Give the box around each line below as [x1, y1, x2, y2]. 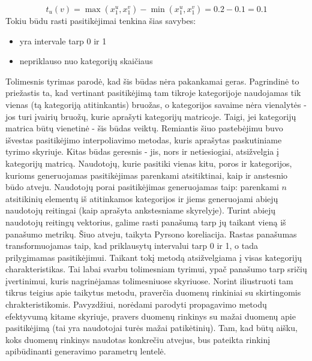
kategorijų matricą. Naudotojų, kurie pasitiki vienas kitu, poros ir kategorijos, [5, 157, 292, 169]
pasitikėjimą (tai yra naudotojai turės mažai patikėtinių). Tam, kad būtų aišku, [5, 321, 298, 334]
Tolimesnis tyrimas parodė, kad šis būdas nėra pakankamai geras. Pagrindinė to [5, 74, 299, 87]
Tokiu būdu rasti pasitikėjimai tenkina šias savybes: [5, 14, 196, 26]
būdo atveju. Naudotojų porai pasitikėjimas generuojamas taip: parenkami [5, 180, 279, 193]
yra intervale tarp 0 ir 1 [19, 34, 107, 47]
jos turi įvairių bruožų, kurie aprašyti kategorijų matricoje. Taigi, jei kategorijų [5, 110, 296, 122]
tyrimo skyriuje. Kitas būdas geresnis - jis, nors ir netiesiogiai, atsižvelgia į [5, 145, 279, 158]
